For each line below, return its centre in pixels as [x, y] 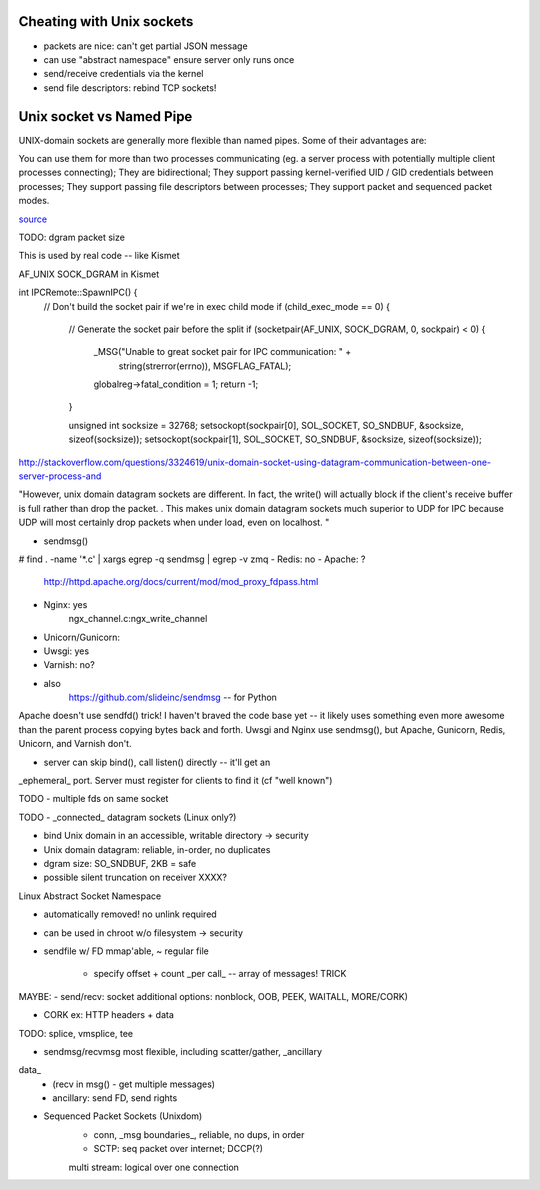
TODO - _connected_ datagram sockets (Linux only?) [127, 817]
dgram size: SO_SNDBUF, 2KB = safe [120, 863]
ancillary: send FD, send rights [115, 1098]
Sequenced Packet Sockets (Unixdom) [123, 1116]
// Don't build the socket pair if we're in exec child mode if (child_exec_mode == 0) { [216, 306]
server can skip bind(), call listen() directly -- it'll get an [157, 762]
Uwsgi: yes [66, 651]
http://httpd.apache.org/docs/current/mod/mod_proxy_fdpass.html [181, 582]
